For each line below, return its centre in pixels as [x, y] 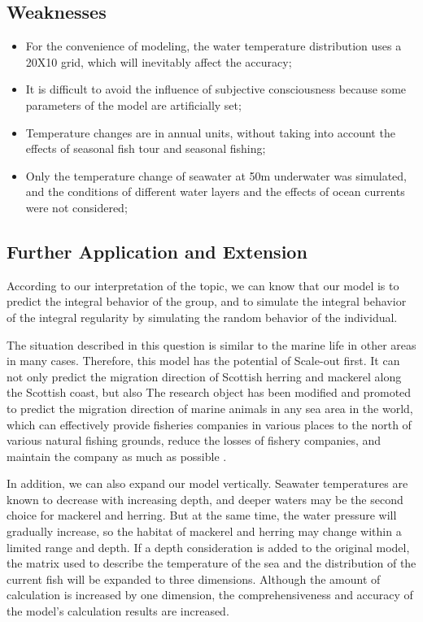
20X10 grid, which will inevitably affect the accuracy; [159, 61]
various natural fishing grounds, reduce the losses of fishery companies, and [194, 440]
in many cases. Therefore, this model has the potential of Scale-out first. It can [203, 361]
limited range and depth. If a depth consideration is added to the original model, [208, 547]
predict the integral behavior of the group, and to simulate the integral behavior [207, 301]
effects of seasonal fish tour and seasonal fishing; [146, 148]
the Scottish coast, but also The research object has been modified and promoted [209, 392]
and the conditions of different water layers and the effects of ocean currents [215, 191]
